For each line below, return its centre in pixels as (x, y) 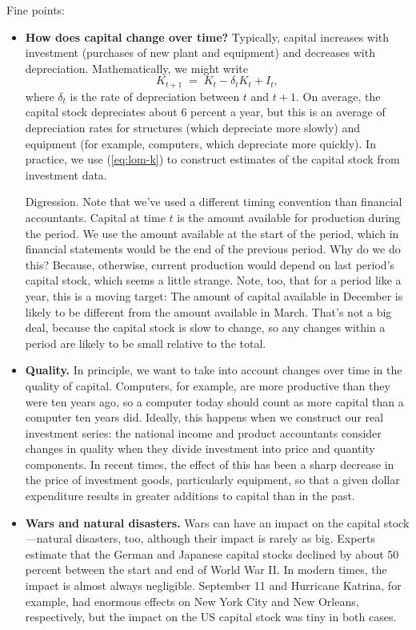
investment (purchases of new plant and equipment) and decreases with (200, 52)
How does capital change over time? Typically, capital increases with (207, 36)
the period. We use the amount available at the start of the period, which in (212, 233)
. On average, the (338, 96)
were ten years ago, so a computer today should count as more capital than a (214, 401)
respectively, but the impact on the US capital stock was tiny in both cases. (211, 617)
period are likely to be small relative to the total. (146, 343)
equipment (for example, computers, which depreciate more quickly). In (200, 143)
